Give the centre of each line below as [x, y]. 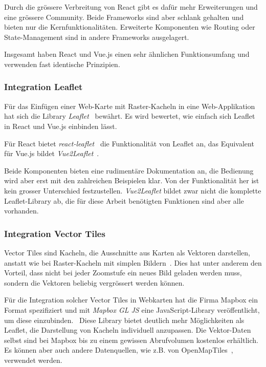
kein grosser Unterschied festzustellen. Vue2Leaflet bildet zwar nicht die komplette [133, 190]
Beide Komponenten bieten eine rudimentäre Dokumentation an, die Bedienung [129, 170]
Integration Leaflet [43, 87]
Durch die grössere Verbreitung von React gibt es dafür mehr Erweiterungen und [131, 7]
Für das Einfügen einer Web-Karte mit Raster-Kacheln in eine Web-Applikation [130, 106]
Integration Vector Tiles [55, 233]
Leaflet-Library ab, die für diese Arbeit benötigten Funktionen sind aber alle [124, 200]
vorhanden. [21, 211]
